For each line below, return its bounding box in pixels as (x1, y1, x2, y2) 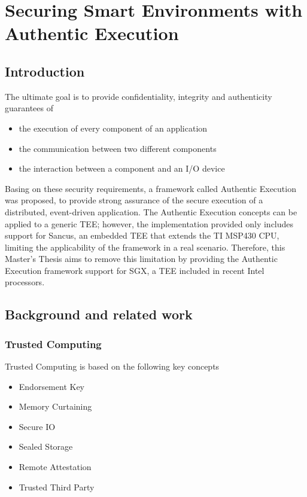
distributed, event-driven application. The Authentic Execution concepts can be (5, 205, 297, 218)
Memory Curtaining (19, 400, 92, 413)
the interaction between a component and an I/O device (19, 162, 225, 175)
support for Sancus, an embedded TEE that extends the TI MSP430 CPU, (5, 229, 279, 242)
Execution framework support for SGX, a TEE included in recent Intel (5, 264, 265, 276)
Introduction (5, 62, 85, 80)
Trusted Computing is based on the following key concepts (5, 360, 220, 373)
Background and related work (5, 305, 193, 324)
